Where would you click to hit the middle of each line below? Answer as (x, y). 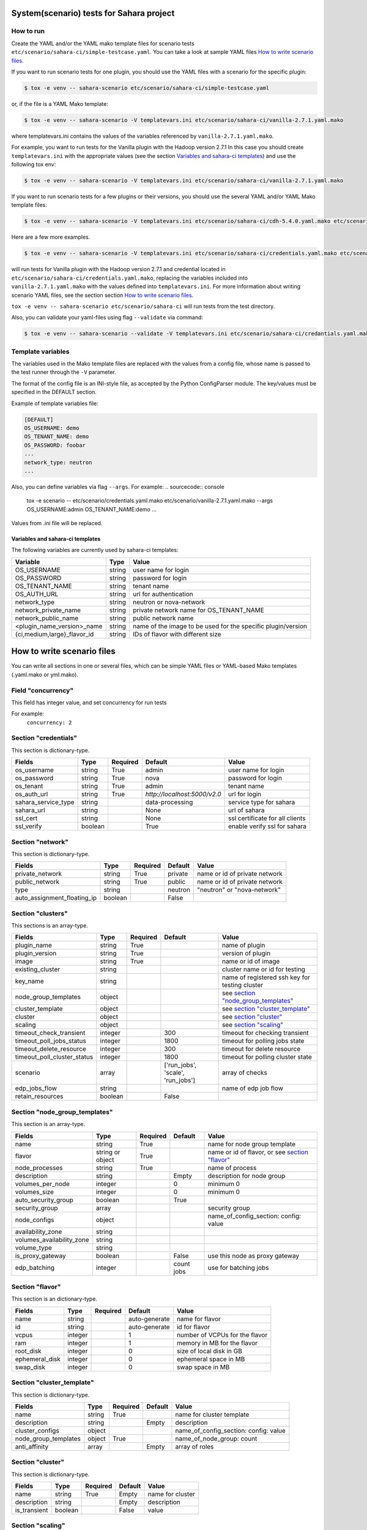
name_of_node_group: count (216, 1438)
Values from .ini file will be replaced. (57, 523)
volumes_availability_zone (52, 1239)
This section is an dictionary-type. (54, 1299)
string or (108, 1152)
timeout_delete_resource (51, 1049)
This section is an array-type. (48, 1124)
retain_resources (39, 1097)
